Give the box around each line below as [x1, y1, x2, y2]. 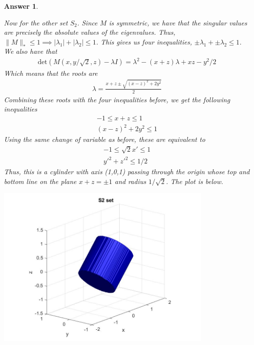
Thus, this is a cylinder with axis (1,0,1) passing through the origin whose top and [4, 166, 250, 177]
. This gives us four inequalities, [96, 36, 192, 46]
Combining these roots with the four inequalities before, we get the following [4, 94, 230, 104]
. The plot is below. [166, 176, 223, 186]
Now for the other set [4, 17, 68, 27]
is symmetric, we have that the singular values [109, 17, 247, 27]
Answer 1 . [4, 1, 38, 11]
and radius [114, 176, 146, 186]
